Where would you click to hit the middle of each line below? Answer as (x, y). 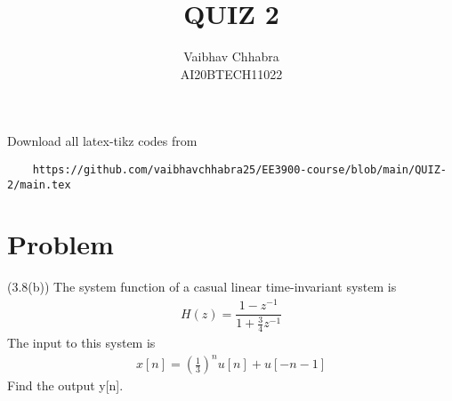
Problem (61, 244)
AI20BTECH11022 (231, 73)
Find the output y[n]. (65, 385)
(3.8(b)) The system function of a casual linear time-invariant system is (202, 287)
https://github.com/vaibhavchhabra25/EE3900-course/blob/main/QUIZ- (239, 169)
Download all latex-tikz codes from (102, 141)
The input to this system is (81, 343)
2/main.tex (39, 184)
